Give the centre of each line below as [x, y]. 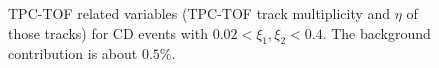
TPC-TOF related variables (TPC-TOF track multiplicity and [199, 13]
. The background [376, 32]
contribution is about [73, 53]
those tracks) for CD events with [108, 32]
